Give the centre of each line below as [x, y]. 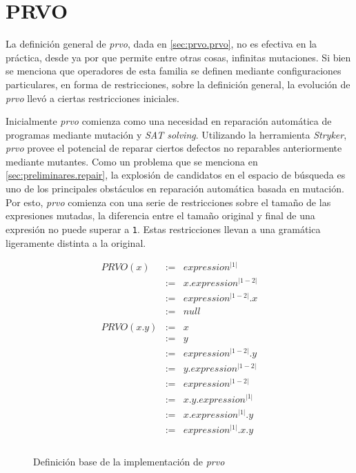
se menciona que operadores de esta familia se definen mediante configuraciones [174, 71]
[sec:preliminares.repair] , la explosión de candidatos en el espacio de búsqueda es [176, 175]
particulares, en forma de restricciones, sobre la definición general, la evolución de [178, 84]
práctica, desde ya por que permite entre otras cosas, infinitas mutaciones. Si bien [178, 57]
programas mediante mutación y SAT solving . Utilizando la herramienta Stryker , [176, 134]
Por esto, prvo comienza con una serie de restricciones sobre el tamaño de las [168, 202]
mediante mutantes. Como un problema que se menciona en [132, 161]
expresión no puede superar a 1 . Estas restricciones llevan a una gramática [163, 229]
